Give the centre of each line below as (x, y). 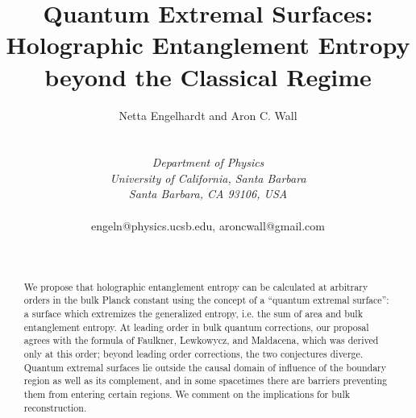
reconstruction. (55, 407)
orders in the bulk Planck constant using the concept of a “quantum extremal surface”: (206, 300)
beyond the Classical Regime (208, 76)
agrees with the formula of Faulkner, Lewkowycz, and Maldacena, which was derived (201, 340)
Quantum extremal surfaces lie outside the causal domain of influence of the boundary (205, 367)
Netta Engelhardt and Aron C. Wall (208, 115)
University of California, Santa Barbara (208, 178)
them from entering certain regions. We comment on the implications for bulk (187, 393)
